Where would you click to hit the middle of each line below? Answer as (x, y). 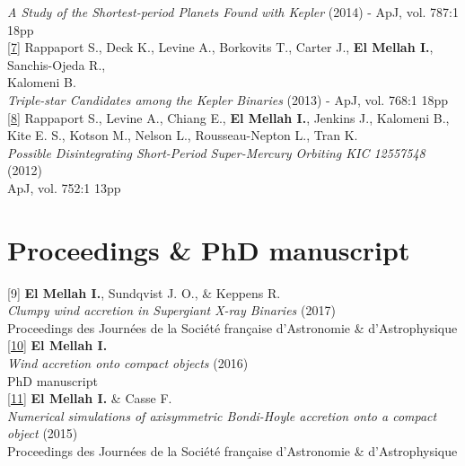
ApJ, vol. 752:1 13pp (64, 187)
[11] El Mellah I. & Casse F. (90, 398)
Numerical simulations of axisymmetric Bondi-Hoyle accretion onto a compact (222, 415)
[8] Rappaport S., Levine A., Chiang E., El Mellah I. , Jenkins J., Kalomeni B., (228, 117)
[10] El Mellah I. (57, 345)
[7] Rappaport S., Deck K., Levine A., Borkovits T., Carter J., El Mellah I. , (220, 47)
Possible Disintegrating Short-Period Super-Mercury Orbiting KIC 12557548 (216, 152)
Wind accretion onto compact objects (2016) (128, 363)
